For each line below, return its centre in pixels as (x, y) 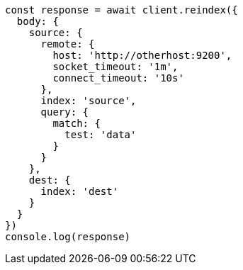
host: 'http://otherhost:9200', (142, 55)
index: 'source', (89, 101)
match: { (77, 123)
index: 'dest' (80, 191)
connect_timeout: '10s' (118, 78)
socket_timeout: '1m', (115, 67)
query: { (65, 112)
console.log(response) (68, 237)
